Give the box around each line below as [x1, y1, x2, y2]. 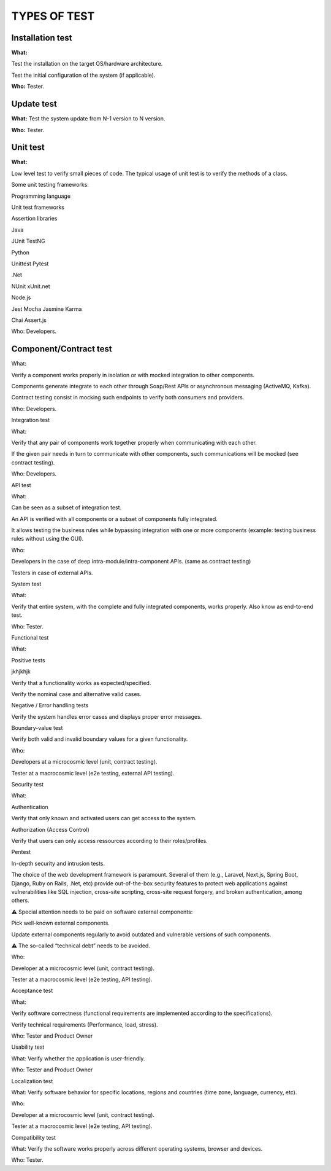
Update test [11, 99, 58, 109]
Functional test [11, 633, 49, 641]
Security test [11, 781, 44, 788]
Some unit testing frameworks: [11, 181, 89, 189]
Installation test [11, 33, 73, 43]
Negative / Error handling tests [11, 702, 89, 709]
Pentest [11, 848, 31, 856]
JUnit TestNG [11, 237, 45, 245]
